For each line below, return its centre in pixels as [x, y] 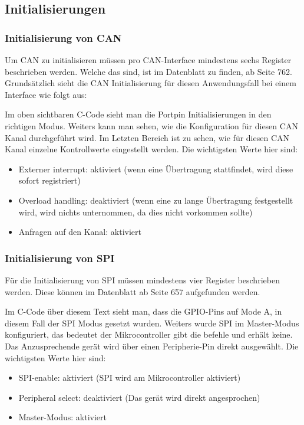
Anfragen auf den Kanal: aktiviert [80, 232]
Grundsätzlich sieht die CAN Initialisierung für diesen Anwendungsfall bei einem [151, 83]
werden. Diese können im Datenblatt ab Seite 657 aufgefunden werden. [133, 291]
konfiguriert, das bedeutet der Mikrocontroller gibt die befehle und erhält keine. [149, 334]
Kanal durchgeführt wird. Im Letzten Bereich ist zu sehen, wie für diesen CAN [147, 137]
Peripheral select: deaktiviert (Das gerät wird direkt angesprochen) [139, 397]
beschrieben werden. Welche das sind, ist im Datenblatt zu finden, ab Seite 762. [148, 71]
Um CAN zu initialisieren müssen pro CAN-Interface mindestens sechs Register [148, 60]
